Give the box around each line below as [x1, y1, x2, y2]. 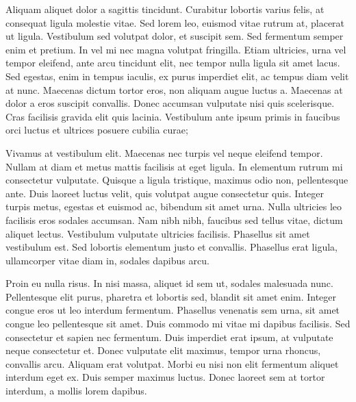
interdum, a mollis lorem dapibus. [5, 384, 147, 398]
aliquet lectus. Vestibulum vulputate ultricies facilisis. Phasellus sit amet [5, 226, 310, 240]
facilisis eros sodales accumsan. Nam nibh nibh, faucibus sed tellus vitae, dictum [5, 212, 343, 227]
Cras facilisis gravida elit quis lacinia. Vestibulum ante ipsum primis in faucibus [5, 109, 340, 123]
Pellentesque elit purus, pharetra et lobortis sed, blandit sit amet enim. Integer [5, 289, 336, 303]
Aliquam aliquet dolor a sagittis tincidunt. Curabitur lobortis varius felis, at [5, 2, 325, 16]
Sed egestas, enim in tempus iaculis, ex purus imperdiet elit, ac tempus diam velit [5, 68, 349, 83]
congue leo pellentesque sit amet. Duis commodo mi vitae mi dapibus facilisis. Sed [5, 316, 351, 331]
